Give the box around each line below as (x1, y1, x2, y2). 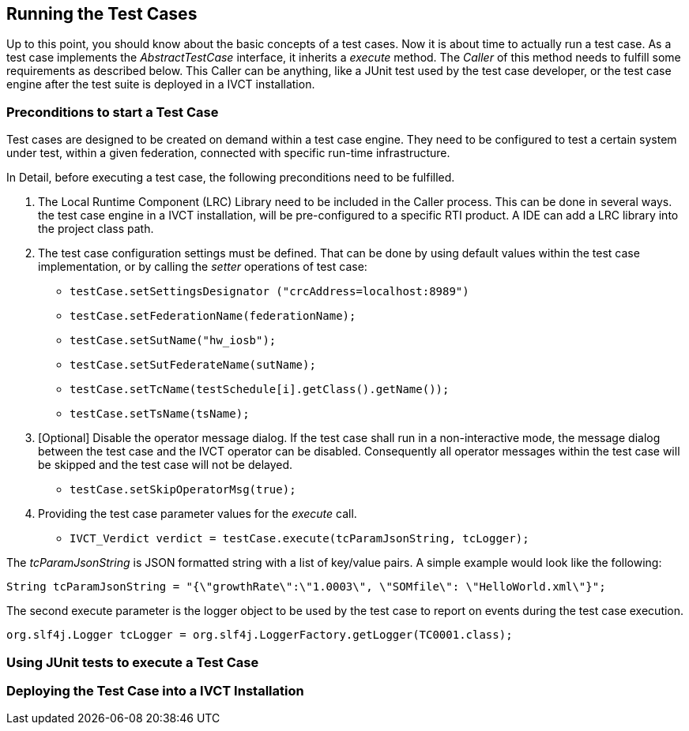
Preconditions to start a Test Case (6, 103, 219, 120)
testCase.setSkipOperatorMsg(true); (70, 483, 296, 497)
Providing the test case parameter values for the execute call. (38, 507, 357, 521)
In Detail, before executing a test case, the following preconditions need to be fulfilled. (6, 171, 455, 185)
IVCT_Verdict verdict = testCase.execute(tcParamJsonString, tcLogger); (70, 532, 529, 545)
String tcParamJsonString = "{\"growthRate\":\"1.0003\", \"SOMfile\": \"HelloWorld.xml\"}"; (6, 580, 606, 594)
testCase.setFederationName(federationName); (70, 309, 356, 323)
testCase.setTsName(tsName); (70, 407, 250, 421)
